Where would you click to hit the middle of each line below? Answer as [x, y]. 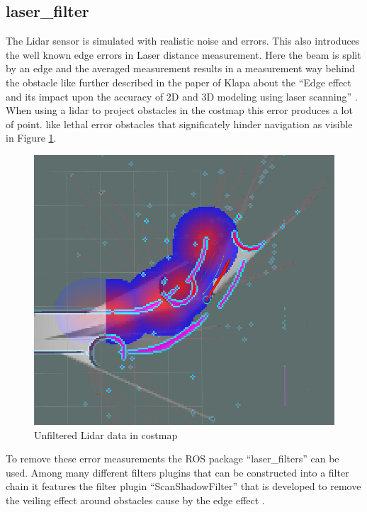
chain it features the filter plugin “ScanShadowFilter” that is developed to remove [183, 486]
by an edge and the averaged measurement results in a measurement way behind [181, 68]
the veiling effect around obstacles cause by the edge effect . [135, 500]
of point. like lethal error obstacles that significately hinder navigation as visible [179, 124]
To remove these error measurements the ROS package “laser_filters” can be [173, 459]
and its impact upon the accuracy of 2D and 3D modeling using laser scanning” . [182, 96]
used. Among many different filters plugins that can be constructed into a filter [177, 472]
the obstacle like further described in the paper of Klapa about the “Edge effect [179, 82]
